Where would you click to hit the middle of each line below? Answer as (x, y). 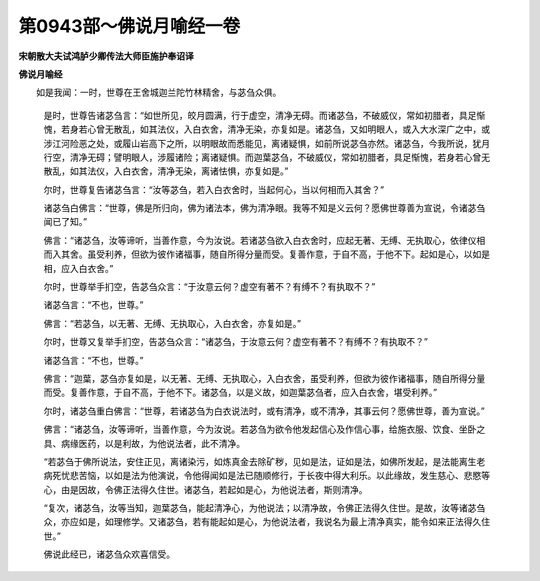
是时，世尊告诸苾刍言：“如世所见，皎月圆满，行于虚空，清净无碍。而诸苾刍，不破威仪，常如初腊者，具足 (260, 115)
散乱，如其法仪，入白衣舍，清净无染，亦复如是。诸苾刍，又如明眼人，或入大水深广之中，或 (301, 129)
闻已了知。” (65, 222)
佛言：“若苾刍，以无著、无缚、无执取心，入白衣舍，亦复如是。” (172, 323)
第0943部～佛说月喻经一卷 (129, 26)
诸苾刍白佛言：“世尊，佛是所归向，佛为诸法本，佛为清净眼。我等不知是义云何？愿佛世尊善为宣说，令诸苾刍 (264, 208)
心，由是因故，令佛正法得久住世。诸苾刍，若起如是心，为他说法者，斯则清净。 (205, 489)
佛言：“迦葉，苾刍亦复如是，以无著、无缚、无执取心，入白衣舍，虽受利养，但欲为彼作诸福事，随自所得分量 (264, 378)
